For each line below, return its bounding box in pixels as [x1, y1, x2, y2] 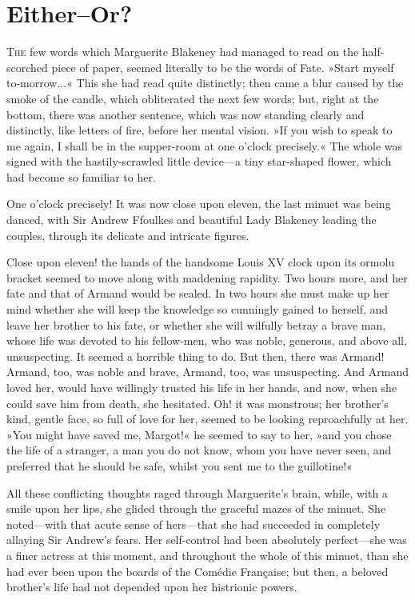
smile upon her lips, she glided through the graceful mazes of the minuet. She [6, 500, 386, 517]
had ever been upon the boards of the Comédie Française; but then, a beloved [6, 562, 389, 579]
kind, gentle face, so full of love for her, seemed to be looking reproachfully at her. [6, 410, 409, 427]
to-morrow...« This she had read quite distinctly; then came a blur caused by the [6, 74, 404, 91]
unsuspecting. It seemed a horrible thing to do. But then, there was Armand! [6, 347, 385, 364]
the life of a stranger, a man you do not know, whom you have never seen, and [6, 442, 392, 458]
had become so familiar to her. [6, 168, 156, 185]
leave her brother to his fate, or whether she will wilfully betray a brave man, [6, 316, 386, 333]
